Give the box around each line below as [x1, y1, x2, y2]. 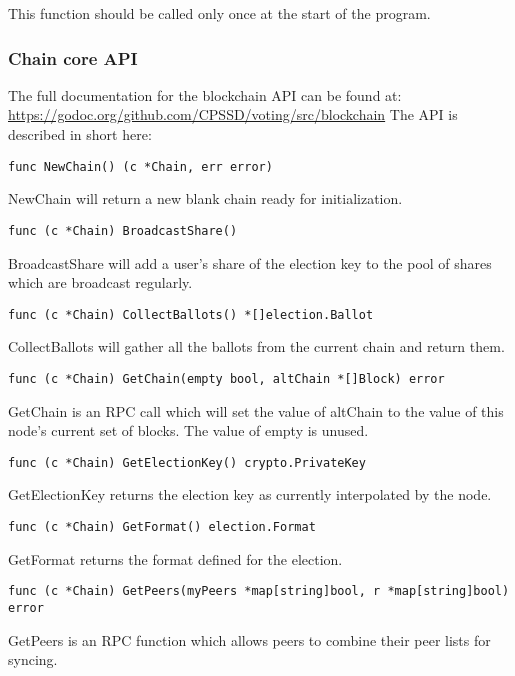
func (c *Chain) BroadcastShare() [8, 223, 238, 238]
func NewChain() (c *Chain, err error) [8, 159, 273, 174]
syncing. [8, 649, 58, 670]
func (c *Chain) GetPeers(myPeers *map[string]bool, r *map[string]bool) [8, 584, 510, 599]
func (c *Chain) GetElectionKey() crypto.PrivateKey [8, 455, 366, 470]
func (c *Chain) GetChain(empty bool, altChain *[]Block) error [8, 371, 445, 386]
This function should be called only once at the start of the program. [8, 3, 431, 23]
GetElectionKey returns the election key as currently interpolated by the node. [8, 484, 492, 505]
